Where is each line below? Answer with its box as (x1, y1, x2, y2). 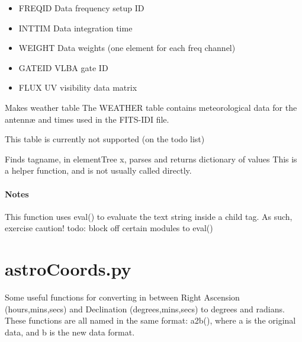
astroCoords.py (5, 257, 131, 281)
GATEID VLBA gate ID (18, 61, 108, 73)
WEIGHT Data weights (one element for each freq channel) (18, 41, 236, 54)
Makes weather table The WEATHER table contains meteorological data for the (5, 101, 297, 113)
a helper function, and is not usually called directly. (5, 164, 192, 177)
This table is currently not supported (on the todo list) (5, 133, 205, 145)
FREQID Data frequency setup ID (18, 2, 144, 14)
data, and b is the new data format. (5, 325, 135, 338)
